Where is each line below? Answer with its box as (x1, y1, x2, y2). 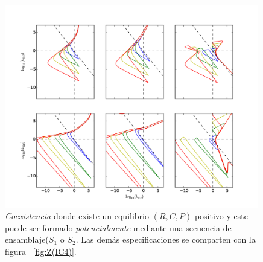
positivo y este (194, 209, 248, 222)
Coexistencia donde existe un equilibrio (5, 209, 149, 222)
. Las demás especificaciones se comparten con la (75, 233, 256, 246)
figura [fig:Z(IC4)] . (5, 245, 77, 258)
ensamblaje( (5, 233, 49, 246)
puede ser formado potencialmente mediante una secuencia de (5, 221, 232, 234)
